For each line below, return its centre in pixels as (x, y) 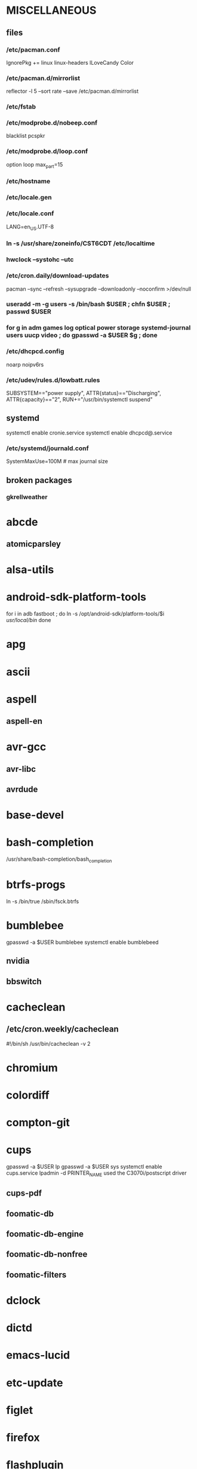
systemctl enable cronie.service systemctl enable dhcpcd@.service (89, 433)
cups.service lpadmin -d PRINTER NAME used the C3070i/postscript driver (96, 1174)
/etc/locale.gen (29, 197)
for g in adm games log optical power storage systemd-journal (98, 328)
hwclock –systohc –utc (40, 260)
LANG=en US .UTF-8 (30, 227)
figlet (20, 1410)
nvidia (18, 961)
